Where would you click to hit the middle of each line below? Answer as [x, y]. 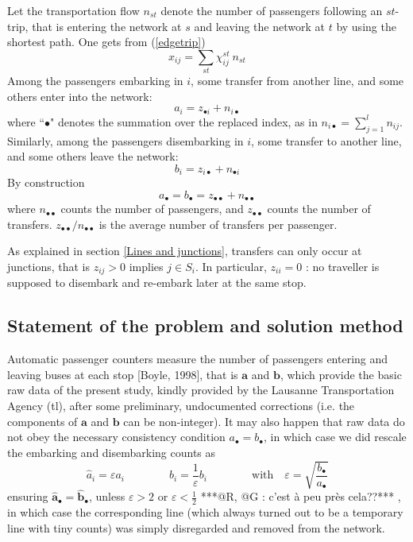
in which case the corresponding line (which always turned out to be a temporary [205, 512]
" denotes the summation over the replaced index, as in [184, 121]
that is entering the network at [107, 26]
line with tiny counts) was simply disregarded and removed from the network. [196, 527]
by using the [366, 26]
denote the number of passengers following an [272, 10]
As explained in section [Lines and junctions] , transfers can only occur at [185, 251]
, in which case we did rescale [335, 437]
